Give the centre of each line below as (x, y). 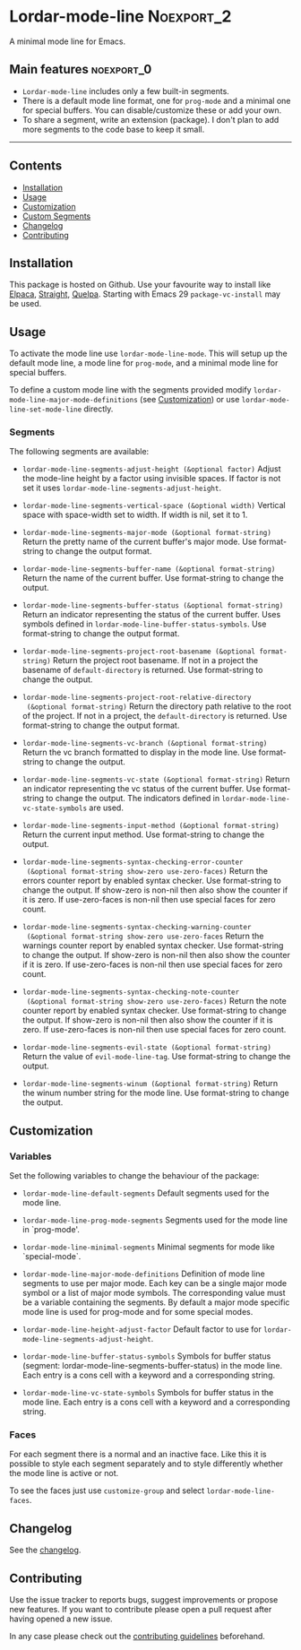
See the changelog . (45, 1550)
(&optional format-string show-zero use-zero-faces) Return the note (156, 1001)
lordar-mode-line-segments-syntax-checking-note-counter (131, 992)
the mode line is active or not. (64, 1473)
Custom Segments (56, 216)
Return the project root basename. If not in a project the (155, 661)
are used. (106, 808)
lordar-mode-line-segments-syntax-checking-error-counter (133, 862)
